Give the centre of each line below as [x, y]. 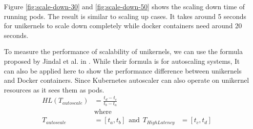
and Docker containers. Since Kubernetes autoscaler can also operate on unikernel [126, 80]
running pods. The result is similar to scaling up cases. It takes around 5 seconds [125, 16]
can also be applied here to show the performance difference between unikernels [123, 70]
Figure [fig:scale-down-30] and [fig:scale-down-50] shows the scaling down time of [124, 6]
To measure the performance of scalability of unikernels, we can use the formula [123, 51]
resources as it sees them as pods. [54, 89]
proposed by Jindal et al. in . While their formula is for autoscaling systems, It [122, 61]
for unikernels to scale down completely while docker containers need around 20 [123, 26]
